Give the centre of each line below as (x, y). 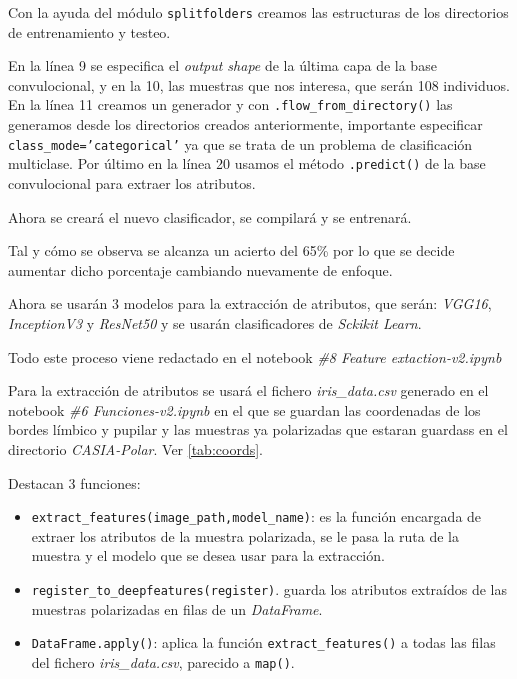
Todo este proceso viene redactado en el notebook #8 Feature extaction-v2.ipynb (255, 356)
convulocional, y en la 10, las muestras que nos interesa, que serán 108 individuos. (259, 84)
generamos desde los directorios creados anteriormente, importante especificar (245, 124)
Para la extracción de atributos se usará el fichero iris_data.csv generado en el (248, 390)
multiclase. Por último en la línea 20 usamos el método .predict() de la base (247, 163)
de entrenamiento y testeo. (89, 31)
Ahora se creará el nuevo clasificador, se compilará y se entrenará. (210, 216)
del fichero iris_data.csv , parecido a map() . (163, 661)
